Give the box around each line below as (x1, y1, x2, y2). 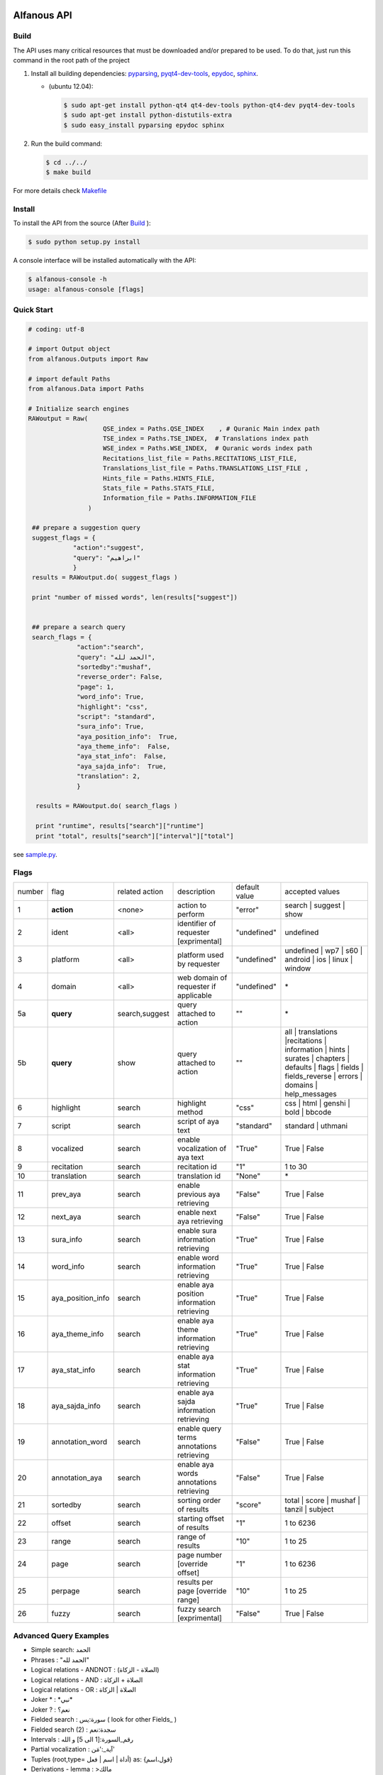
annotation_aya (51, 1473, 103, 1482)
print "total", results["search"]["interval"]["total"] (35, 831, 234, 840)
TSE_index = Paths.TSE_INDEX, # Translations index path (103, 434, 309, 442)
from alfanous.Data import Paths (28, 385, 145, 393)
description (177, 886, 216, 896)
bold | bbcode (284, 1107, 332, 1117)
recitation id (177, 1162, 217, 1171)
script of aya (177, 1116, 220, 1126)
